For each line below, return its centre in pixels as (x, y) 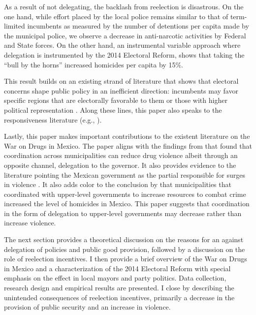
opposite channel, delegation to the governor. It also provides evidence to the (120, 165)
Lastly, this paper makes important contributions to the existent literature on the (127, 136)
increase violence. (30, 223)
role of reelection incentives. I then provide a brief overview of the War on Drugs (126, 259)
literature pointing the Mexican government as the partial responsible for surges (125, 174)
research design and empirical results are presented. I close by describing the (119, 288)
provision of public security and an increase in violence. (87, 307)
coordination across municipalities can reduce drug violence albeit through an (121, 155)
